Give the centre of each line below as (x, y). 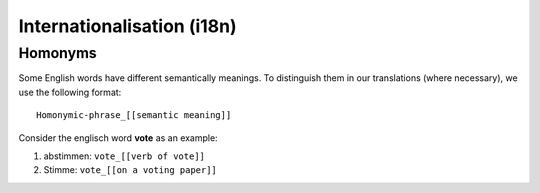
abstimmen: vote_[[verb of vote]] (124, 156)
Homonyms (57, 53)
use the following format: (70, 92)
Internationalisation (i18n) (127, 26)
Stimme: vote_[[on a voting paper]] (130, 170)
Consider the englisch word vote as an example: (118, 137)
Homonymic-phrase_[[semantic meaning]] (134, 115)
